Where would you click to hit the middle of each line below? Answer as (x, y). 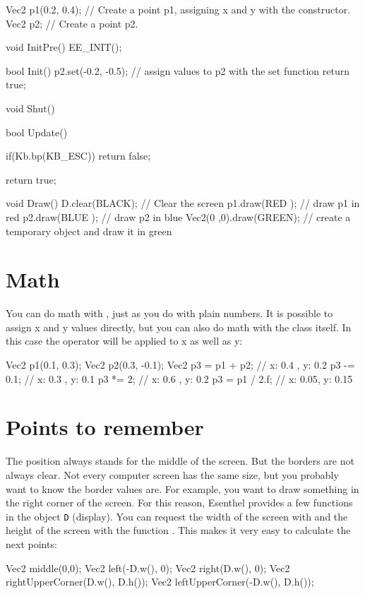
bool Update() (37, 132)
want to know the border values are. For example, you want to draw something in (182, 488)
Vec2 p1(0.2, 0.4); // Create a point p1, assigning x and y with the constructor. (178, 9)
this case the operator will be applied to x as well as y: (124, 341)
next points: (31, 543)
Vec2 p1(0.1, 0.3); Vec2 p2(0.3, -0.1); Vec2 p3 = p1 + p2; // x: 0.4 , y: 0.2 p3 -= (180, 365)
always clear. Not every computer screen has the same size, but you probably (172, 474)
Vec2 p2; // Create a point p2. (72, 23)
